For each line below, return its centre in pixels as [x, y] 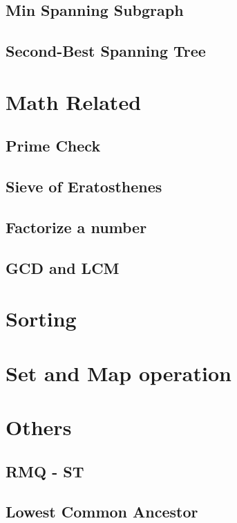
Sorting [41, 319]
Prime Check [53, 146]
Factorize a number [76, 227]
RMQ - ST [45, 471]
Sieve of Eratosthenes [84, 186]
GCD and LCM [63, 267]
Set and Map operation [118, 373]
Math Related [74, 101]
